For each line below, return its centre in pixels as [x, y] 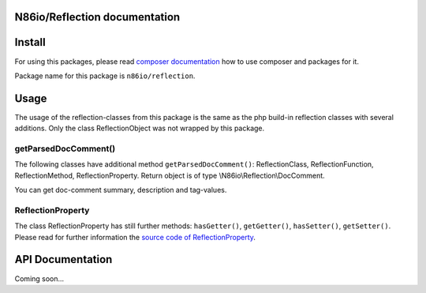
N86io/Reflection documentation [97, 17]
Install [30, 42]
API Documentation [64, 259]
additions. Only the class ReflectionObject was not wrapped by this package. [140, 128]
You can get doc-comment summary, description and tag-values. [121, 190]
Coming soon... [39, 278]
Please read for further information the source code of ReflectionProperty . [135, 237]
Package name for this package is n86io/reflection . [105, 76]
